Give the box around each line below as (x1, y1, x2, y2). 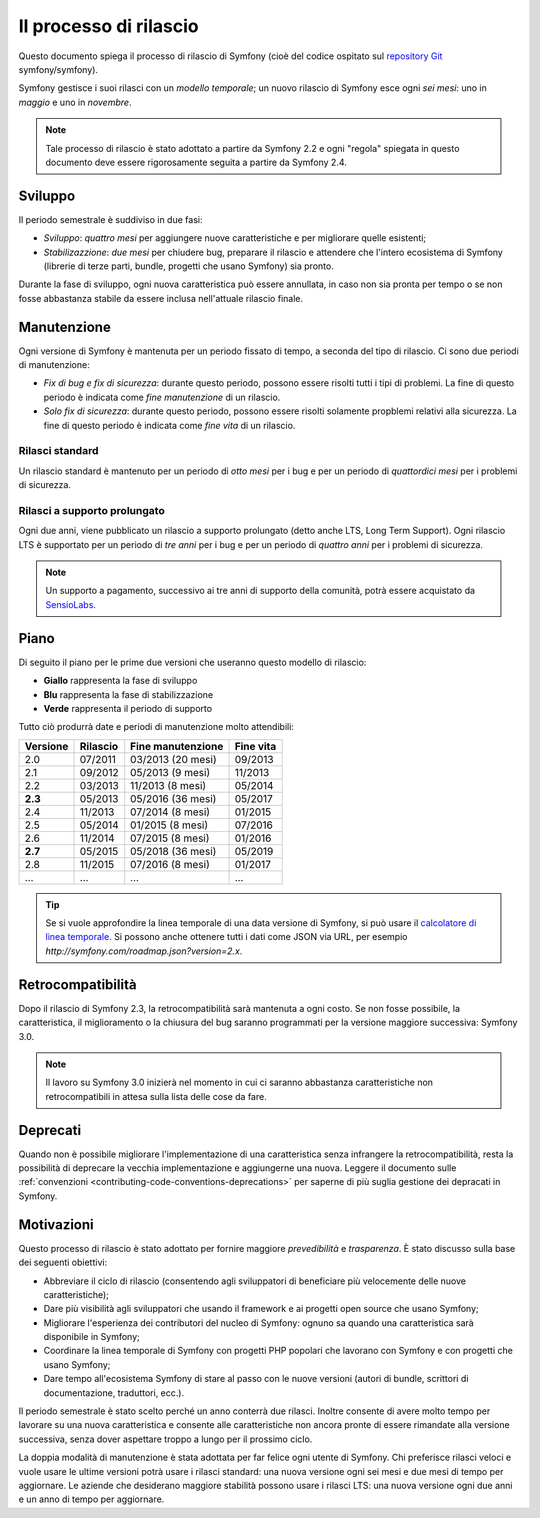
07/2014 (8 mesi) (130, 805, 210, 819)
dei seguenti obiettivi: (18, 1256, 108, 1269)
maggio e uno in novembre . (18, 96, 132, 108)
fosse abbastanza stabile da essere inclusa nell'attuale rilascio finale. (18, 292, 304, 304)
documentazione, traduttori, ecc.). (43, 1386, 185, 1399)
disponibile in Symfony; (43, 1331, 140, 1343)
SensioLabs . (45, 598, 97, 610)
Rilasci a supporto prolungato (18, 503, 165, 517)
